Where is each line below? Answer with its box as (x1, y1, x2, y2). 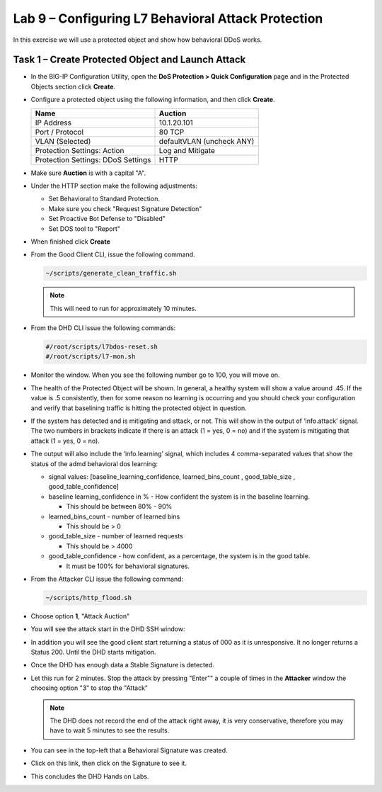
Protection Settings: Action (35, 145, 125, 155)
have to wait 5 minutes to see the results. (50, 726, 170, 735)
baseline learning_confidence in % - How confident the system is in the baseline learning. (48, 492, 311, 501)
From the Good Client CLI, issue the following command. (30, 250, 195, 259)
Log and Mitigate (158, 145, 216, 155)
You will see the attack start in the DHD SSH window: (30, 625, 185, 633)
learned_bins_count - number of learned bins (48, 512, 180, 521)
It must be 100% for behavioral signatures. (66, 562, 190, 570)
